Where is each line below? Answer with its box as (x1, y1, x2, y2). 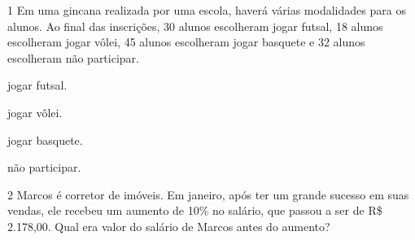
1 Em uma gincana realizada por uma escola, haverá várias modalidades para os (7, 2, 406, 18)
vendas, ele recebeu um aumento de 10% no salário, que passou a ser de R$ (7, 202, 382, 219)
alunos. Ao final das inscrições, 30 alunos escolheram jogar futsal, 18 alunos (7, 17, 383, 34)
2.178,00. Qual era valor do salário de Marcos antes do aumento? (7, 217, 330, 234)
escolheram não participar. (7, 49, 139, 66)
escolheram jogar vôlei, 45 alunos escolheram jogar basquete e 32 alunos (7, 33, 365, 50)
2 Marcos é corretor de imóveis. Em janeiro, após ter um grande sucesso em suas (7, 185, 409, 203)
